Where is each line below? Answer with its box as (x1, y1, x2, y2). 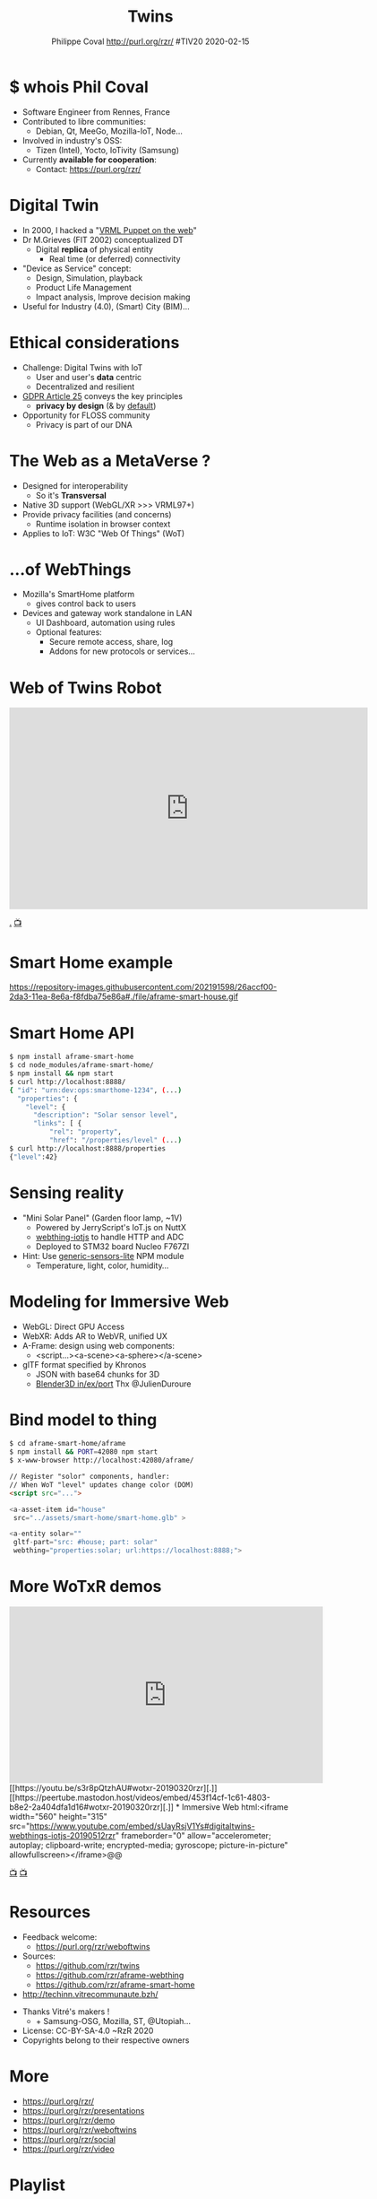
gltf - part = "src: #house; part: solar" (13, 1538, 159, 1547)
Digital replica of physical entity (35, 244, 154, 255)
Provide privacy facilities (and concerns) (21, 508, 172, 519)
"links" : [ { (32, 1119, 82, 1128)
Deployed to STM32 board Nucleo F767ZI (35, 1240, 190, 1252)
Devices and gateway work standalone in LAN (21, 608, 193, 619)
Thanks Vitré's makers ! (21, 2006, 110, 2017)
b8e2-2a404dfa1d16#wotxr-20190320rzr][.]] (9, 1802, 175, 1812)
